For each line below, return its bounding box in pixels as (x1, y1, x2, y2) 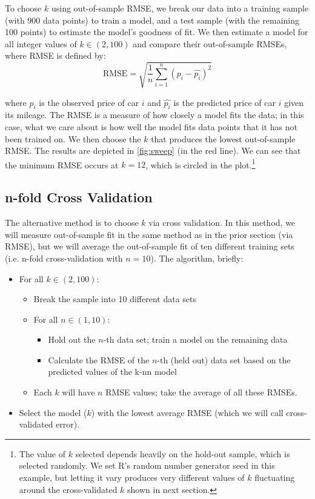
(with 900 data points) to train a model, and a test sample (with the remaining (5, 13, 300, 26)
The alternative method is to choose (5, 216, 139, 229)
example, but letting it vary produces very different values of (19, 471, 245, 484)
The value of (19, 447, 66, 460)
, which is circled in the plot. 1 (145, 156, 256, 171)
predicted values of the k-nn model (48, 365, 177, 378)
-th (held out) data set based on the (157, 353, 291, 366)
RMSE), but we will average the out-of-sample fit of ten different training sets (5, 240, 294, 253)
